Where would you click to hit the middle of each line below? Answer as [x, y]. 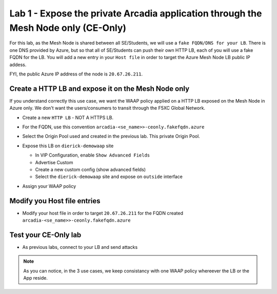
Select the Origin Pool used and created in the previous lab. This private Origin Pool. [111, 136]
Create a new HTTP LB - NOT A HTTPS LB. [68, 117]
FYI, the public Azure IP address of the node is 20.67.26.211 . [76, 74]
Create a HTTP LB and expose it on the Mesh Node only [100, 89]
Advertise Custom [54, 162]
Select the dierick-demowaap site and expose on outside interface [109, 177]
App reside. [36, 278]
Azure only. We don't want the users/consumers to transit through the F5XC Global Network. [107, 108]
